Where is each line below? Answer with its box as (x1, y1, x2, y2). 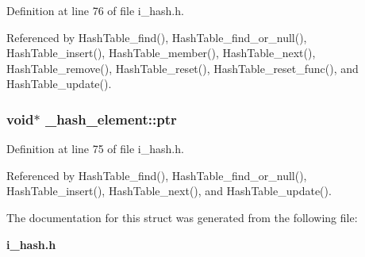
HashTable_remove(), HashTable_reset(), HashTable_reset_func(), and (6, 59, 359, 76)
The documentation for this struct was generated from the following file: (6, 209, 358, 225)
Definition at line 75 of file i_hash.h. (6, 140, 184, 157)
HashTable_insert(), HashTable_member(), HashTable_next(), (6, 44, 316, 61)
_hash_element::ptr (44, 109, 177, 128)
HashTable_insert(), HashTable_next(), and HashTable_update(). (6, 182, 332, 199)
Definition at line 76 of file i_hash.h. (6, 2, 184, 18)
